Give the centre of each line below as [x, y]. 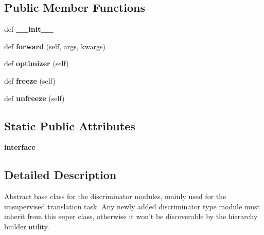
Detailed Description [60, 175]
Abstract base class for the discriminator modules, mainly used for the [115, 196]
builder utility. [27, 226]
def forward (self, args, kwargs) [55, 46]
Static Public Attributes [70, 125]
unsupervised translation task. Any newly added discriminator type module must [132, 206]
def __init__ [29, 29]
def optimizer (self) [37, 63]
